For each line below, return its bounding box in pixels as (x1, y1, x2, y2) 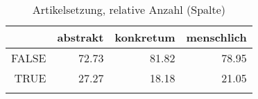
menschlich (186, 29, 247, 45)
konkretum (114, 29, 175, 45)
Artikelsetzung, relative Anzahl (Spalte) (32, 1, 226, 17)
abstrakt (57, 29, 104, 45)
